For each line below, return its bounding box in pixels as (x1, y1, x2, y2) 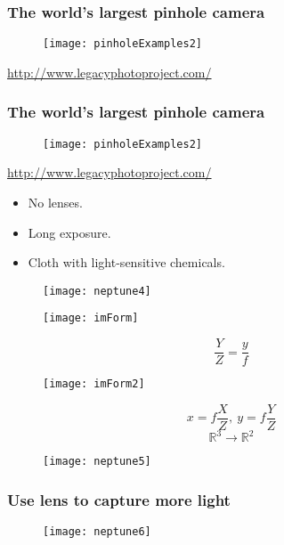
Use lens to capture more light (7, 488, 231, 510)
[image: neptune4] (43, 284, 151, 297)
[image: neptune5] (43, 455, 151, 468)
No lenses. (28, 192, 83, 211)
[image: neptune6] (43, 525, 151, 539)
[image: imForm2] (43, 378, 145, 391)
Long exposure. (28, 223, 111, 241)
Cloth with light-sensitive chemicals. (28, 253, 225, 272)
